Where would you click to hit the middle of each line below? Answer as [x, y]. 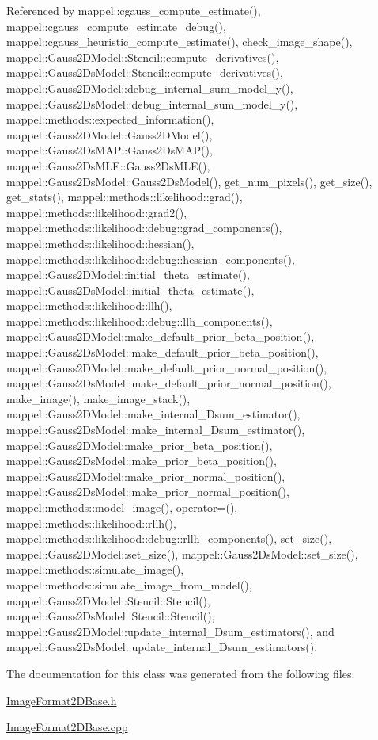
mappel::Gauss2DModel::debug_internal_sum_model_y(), [150, 88]
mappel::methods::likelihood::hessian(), [100, 243]
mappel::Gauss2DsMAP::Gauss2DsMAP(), [110, 150]
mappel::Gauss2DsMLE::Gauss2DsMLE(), [108, 165]
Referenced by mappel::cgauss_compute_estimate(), [134, 10]
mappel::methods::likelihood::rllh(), [91, 523]
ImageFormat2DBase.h [62, 700]
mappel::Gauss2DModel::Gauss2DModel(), [110, 134]
